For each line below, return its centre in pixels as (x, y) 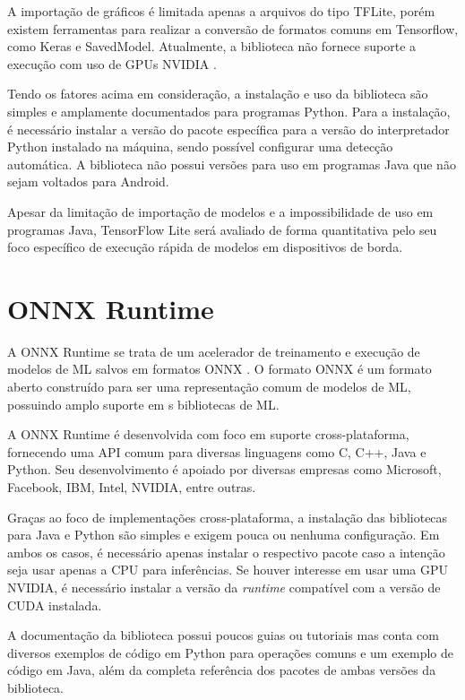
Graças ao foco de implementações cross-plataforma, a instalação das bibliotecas (228, 517)
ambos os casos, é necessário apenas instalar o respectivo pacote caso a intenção (226, 552)
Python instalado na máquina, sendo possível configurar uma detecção (200, 147)
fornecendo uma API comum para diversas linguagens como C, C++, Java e (217, 451)
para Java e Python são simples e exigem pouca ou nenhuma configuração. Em (224, 535)
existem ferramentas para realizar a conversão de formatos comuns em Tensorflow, (233, 28)
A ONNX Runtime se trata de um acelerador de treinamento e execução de (214, 351)
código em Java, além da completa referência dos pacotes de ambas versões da (222, 670)
